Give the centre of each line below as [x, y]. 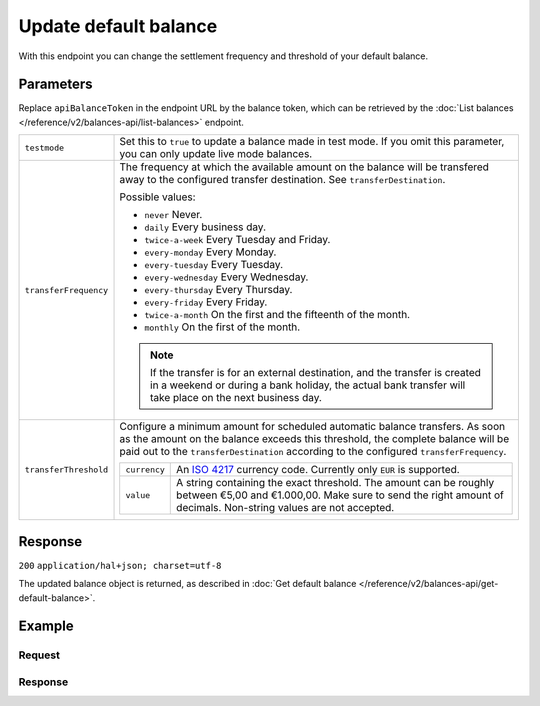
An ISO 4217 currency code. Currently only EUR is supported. [318, 470]
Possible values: [157, 197]
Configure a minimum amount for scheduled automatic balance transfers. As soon [312, 427]
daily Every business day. [205, 227]
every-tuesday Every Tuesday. [214, 265]
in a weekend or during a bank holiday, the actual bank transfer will [308, 385]
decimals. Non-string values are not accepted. [285, 508]
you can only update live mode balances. [216, 154]
